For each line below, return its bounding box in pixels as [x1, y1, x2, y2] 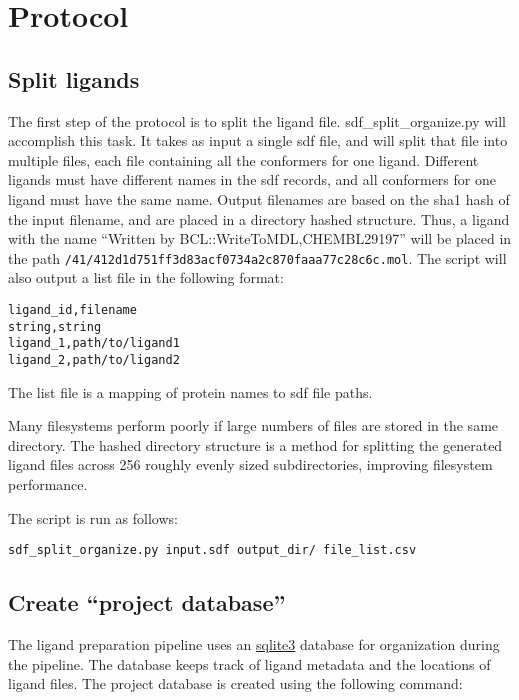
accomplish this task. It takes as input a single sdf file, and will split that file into [8, 130, 508, 151]
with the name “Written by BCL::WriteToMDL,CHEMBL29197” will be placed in [8, 228, 512, 249]
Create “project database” [8, 587, 286, 618]
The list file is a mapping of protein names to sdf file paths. [8, 381, 373, 402]
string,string [8, 319, 102, 334]
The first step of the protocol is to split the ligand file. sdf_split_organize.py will [8, 110, 506, 131]
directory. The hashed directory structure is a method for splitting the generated [8, 434, 503, 455]
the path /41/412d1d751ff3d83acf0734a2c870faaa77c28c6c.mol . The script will [8, 247, 507, 268]
